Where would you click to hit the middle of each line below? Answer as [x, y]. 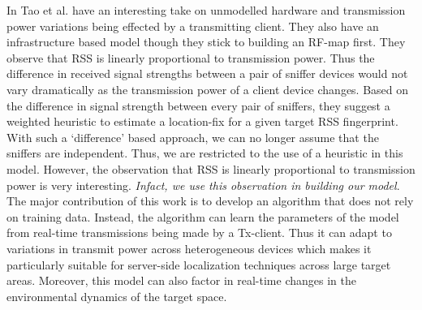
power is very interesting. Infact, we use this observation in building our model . [203, 185]
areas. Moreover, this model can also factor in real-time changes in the [181, 280]
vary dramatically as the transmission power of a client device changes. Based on [208, 89]
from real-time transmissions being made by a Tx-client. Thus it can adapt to [199, 232]
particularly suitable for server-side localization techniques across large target [199, 264]
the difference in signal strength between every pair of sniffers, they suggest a [198, 105]
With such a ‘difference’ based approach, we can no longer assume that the [193, 137]
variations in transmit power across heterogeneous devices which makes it [189, 248]
